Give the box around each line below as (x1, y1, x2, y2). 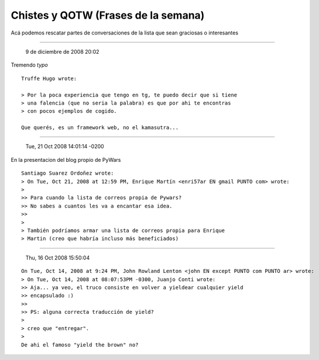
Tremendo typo (11, 61, 48, 68)
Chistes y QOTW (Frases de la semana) (11, 9, 205, 22)
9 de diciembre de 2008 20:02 (25, 48, 100, 55)
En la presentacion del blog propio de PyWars (11, 156, 121, 163)
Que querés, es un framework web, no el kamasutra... (21, 124, 179, 131)
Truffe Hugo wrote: (21, 75, 77, 82)
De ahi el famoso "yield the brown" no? (21, 341, 139, 348)
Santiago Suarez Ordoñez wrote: (21, 170, 114, 176)
